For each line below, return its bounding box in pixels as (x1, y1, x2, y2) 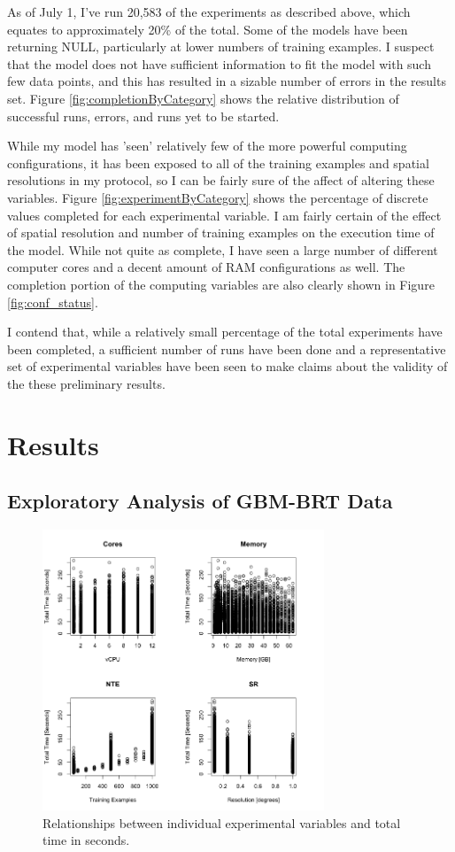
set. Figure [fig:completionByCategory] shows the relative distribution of (7, 89, 399, 107)
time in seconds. (42, 831, 130, 849)
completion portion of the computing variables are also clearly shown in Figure (7, 275, 435, 293)
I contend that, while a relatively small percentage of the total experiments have (7, 322, 443, 341)
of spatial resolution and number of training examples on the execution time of (7, 223, 435, 242)
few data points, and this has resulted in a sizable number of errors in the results (7, 72, 446, 90)
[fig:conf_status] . (7, 292, 98, 311)
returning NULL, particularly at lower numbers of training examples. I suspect (7, 37, 435, 56)
